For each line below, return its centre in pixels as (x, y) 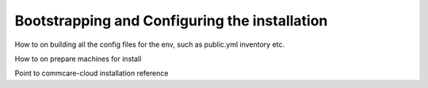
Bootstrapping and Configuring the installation (171, 21)
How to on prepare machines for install (78, 59)
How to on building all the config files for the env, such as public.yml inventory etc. (150, 44)
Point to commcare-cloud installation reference (92, 73)
